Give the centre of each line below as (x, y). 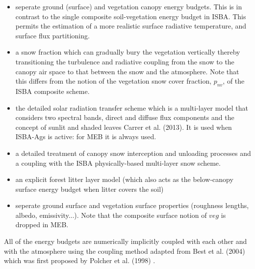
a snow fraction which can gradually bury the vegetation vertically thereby (128, 52)
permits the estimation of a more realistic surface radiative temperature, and (131, 26)
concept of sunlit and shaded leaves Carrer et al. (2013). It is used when (124, 127)
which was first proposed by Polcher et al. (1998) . (80, 260)
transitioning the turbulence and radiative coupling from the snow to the (125, 61)
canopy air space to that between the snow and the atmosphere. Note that (127, 71)
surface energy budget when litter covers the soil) (89, 189)
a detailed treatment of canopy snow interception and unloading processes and (133, 153)
